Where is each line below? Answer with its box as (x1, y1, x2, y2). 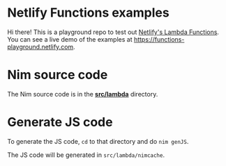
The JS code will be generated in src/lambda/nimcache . (7, 151, 165, 159)
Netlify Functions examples (7, 5, 169, 21)
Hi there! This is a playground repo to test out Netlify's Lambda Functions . (7, 28, 220, 36)
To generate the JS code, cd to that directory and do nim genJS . (7, 137, 189, 145)
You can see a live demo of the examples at (7, 35, 133, 43)
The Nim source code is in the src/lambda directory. (7, 90, 158, 98)
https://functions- (133, 35, 185, 43)
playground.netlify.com (7, 42, 74, 51)
